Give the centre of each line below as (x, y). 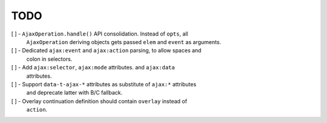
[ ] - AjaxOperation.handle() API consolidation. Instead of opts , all (100, 34)
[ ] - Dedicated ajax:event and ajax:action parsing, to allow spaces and (106, 51)
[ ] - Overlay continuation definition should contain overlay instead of (99, 101)
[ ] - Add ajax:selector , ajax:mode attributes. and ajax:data (93, 68)
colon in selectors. (49, 59)
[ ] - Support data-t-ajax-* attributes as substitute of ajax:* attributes (104, 84)
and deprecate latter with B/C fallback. (74, 93)
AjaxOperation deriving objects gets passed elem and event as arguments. (124, 42)
